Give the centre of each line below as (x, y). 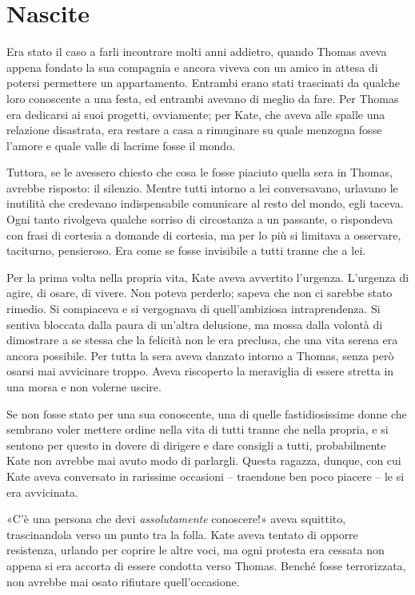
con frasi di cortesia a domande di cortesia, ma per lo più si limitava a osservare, (204, 234)
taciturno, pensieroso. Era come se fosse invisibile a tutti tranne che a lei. (186, 250)
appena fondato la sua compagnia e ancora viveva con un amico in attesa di (192, 67)
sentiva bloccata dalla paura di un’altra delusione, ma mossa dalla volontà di (195, 324)
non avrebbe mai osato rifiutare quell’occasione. (123, 581)
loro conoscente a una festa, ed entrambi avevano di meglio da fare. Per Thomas (203, 98)
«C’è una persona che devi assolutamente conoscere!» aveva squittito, (176, 519)
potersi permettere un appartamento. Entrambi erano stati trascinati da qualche (203, 83)
